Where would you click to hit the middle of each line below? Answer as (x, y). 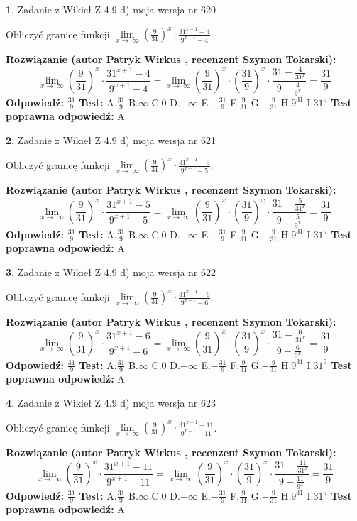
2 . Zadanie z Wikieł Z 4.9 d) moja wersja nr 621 (111, 139)
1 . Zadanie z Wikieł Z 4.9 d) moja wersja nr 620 (111, 9)
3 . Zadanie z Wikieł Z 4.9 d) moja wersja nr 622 (111, 272)
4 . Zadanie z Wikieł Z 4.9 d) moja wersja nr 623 (111, 402)
